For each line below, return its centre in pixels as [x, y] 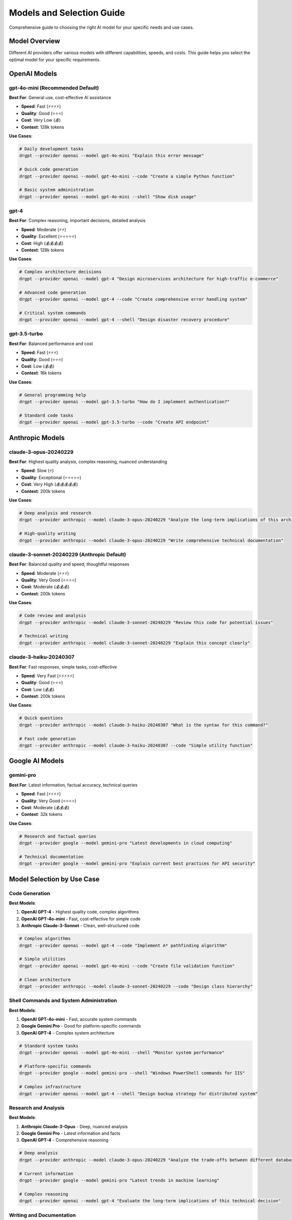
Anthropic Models [37, 437]
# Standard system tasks [49, 1046]
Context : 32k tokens [42, 814]
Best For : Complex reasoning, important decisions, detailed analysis [77, 221]
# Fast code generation [48, 739]
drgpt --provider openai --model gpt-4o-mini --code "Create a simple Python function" [127, 176]
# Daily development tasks [51, 149]
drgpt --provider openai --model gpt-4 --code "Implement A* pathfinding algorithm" [123, 945]
